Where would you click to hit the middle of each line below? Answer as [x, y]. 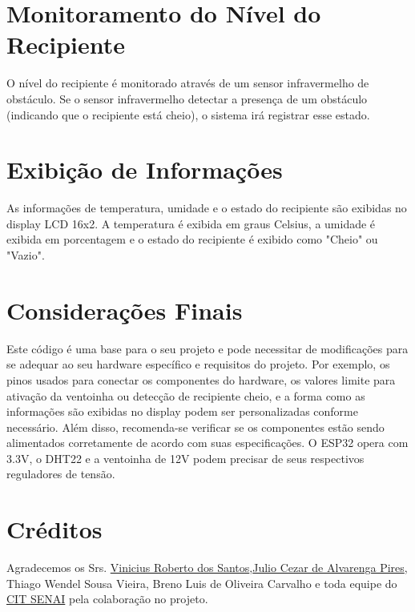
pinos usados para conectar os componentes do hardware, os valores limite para [201, 379]
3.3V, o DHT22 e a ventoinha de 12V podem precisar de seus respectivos [185, 458]
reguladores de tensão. [61, 474]
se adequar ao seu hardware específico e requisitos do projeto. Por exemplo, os [198, 364]
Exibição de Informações [145, 169]
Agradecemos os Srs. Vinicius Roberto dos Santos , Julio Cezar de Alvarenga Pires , [207, 568]
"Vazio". [26, 255]
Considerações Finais [125, 310]
